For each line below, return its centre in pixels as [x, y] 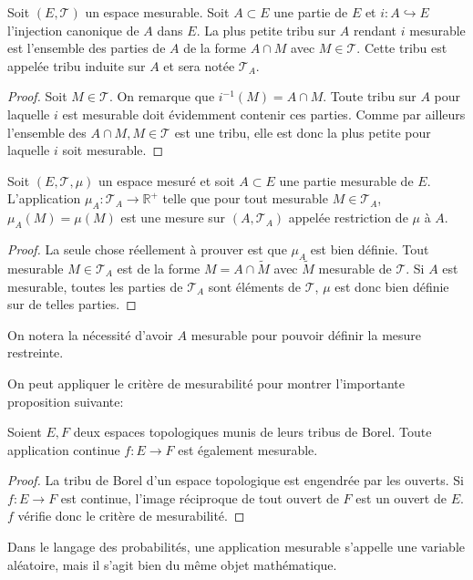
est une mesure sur [173, 217]
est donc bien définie [392, 286]
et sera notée [199, 65]
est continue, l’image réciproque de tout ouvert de [200, 497]
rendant [375, 30]
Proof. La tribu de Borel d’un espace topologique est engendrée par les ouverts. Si [236, 480]
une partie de [311, 12]
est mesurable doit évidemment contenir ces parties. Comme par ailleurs [264, 114]
